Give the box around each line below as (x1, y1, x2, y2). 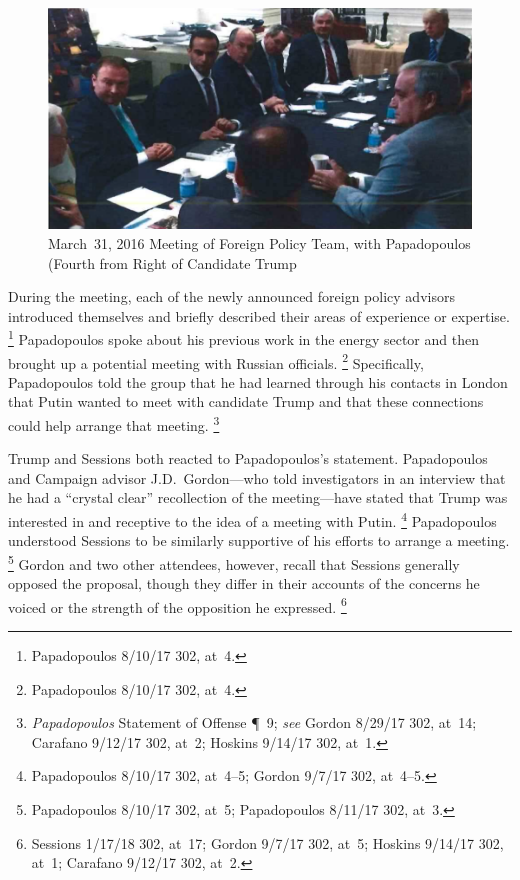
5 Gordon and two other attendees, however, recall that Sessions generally (8, 550, 460, 574)
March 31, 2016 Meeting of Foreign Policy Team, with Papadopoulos (48, 232, 471, 253)
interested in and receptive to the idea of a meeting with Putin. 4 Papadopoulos (8, 508, 497, 531)
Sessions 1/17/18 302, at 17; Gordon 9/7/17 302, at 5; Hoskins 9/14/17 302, (31, 832, 504, 853)
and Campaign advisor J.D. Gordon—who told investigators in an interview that (8, 467, 506, 488)
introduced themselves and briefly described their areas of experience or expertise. (8, 305, 510, 326)
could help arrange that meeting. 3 (8, 411, 220, 435)
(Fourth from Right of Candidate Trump (48, 252, 297, 273)
